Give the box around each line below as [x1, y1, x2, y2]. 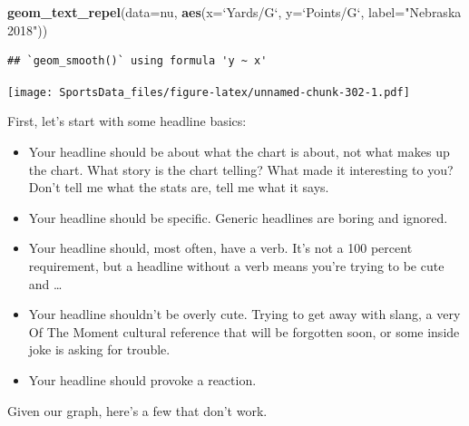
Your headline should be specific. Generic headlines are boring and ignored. [28, 208, 448, 227]
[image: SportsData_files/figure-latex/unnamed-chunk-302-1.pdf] [7, 85, 410, 99]
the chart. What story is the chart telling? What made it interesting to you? [28, 160, 454, 179]
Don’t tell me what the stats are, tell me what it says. [28, 178, 329, 197]
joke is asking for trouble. [28, 340, 171, 359]
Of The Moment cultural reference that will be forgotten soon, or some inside [28, 322, 460, 341]
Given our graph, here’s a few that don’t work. [7, 401, 268, 420]
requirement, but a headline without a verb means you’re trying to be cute [28, 257, 445, 275]
